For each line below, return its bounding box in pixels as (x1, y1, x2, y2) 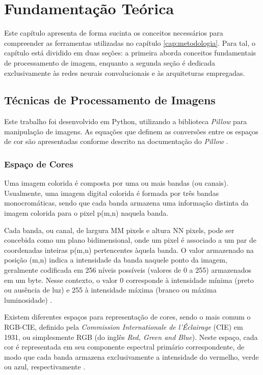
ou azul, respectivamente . (4, 361, 86, 372)
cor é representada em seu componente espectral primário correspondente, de (4, 341, 245, 352)
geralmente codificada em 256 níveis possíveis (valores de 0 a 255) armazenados (4, 265, 252, 275)
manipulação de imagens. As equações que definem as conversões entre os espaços (4, 126, 258, 136)
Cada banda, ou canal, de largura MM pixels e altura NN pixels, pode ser (4, 224, 234, 235)
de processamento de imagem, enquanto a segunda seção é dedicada (4, 57, 216, 68)
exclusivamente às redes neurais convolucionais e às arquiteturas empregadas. (4, 67, 245, 78)
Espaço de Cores (4, 158, 73, 170)
